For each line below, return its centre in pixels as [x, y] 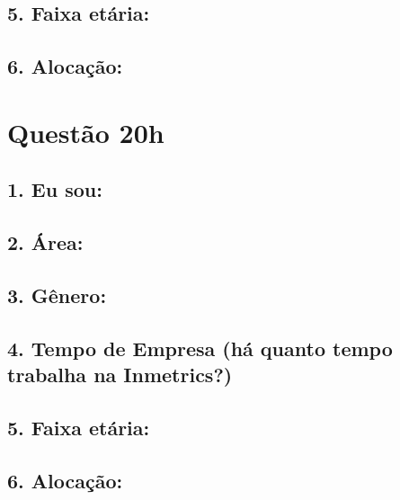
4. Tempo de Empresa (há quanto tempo [200, 348]
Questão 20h [86, 132]
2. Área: [45, 242]
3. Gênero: [57, 295]
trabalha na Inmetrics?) [120, 375]
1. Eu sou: [55, 189]
